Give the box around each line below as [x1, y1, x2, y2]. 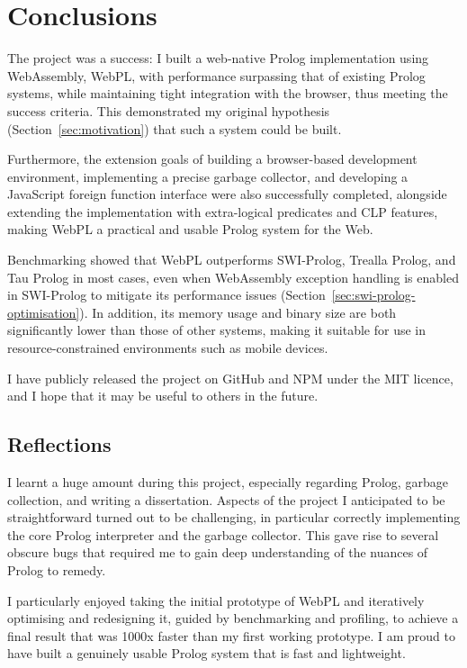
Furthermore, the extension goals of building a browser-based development [7, 149, 418, 168]
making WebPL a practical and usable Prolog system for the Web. [7, 220, 373, 239]
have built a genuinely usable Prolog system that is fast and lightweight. [7, 644, 406, 663]
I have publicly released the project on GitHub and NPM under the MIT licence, [7, 368, 454, 387]
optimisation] [7, 302, 80, 321]
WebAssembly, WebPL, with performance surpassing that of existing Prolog [7, 66, 426, 85]
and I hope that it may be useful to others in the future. [7, 386, 319, 405]
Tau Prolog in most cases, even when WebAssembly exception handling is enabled [7, 267, 459, 286]
